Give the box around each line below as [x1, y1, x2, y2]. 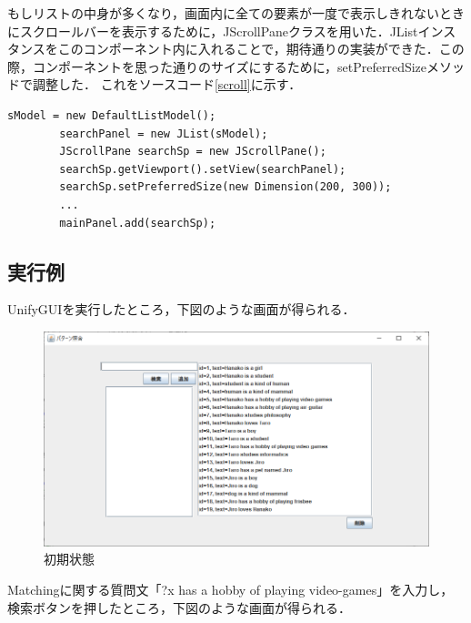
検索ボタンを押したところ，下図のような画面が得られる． [7, 597, 351, 617]
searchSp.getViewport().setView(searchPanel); [59, 162, 346, 176]
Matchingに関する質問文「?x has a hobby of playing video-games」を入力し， [7, 580, 454, 599]
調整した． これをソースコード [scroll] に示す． [32, 75, 302, 94]
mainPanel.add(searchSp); [59, 216, 216, 230]
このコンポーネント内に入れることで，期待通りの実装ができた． [57, 39, 439, 58]
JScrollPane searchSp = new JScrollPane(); [59, 145, 326, 158]
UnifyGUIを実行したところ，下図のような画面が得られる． [7, 300, 356, 319]
